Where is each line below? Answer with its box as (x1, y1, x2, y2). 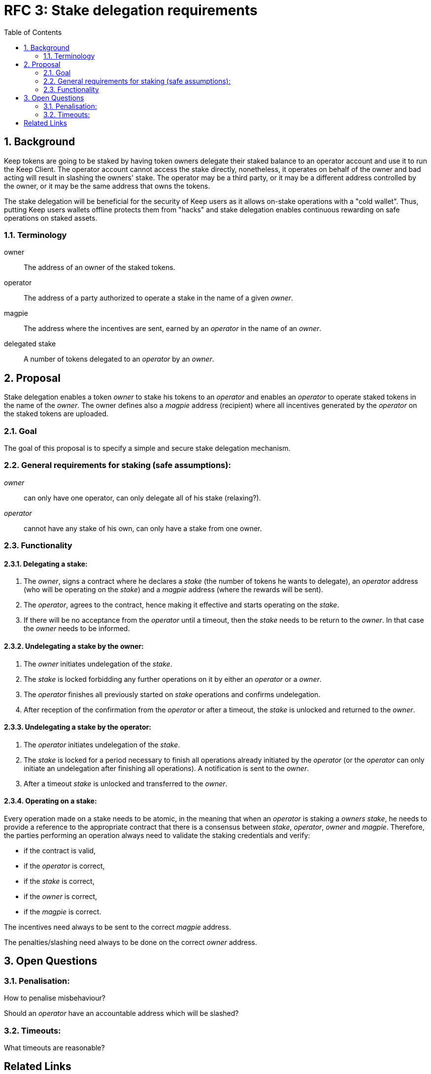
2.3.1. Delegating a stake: (4, 559, 88, 568)
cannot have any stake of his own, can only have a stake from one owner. (24, 524, 262, 533)
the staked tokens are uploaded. (4, 409, 108, 418)
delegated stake (4, 339, 56, 348)
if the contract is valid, (24, 846, 96, 855)
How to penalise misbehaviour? (4, 994, 105, 1003)
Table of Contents (4, 28, 62, 36)
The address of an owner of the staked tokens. (24, 263, 175, 272)
